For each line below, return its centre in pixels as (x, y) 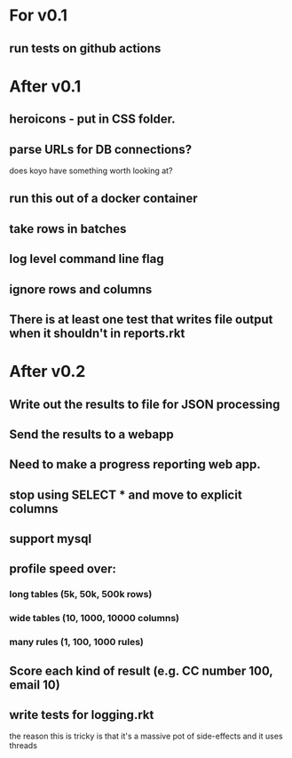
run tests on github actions (85, 48)
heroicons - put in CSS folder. (92, 120)
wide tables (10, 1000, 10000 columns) (95, 618)
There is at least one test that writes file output (141, 319)
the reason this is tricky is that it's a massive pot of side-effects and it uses (146, 736)
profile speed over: (63, 569)
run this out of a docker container (103, 199)
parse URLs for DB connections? (101, 149)
